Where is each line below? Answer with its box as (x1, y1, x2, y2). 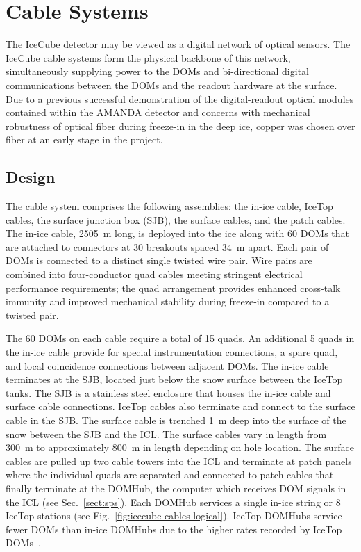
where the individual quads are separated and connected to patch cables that (6, 467, 334, 482)
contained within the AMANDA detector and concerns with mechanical (6, 105, 310, 120)
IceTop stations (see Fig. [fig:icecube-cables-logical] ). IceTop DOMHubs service (6, 508, 342, 523)
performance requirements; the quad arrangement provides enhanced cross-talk (6, 280, 341, 295)
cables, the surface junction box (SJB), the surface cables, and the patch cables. (6, 212, 346, 227)
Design (6, 166, 56, 188)
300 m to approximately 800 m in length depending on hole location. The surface (6, 440, 354, 455)
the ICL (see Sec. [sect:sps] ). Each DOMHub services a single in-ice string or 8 (6, 494, 341, 509)
